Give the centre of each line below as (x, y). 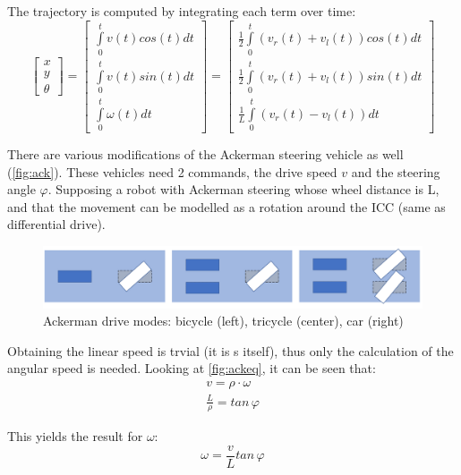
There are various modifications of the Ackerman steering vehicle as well (205, 154)
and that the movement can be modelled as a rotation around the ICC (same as (226, 206)
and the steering (396, 171)
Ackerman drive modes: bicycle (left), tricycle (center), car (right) (223, 321)
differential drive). (56, 224)
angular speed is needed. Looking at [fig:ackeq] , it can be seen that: (192, 368)
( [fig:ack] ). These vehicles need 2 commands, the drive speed (172, 171)
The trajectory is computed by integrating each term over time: (182, 11)
